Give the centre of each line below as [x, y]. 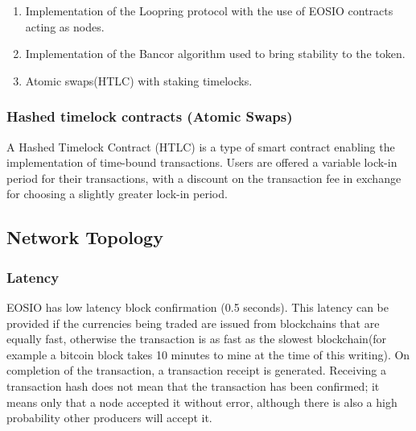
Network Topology [85, 237]
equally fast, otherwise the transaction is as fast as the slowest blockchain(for [197, 339]
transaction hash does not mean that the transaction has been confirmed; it [193, 385]
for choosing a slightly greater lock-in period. [117, 194]
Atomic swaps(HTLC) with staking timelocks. [139, 80]
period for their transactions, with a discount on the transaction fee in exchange [204, 178]
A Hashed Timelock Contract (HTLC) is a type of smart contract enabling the [201, 146]
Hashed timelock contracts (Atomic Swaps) [150, 116]
